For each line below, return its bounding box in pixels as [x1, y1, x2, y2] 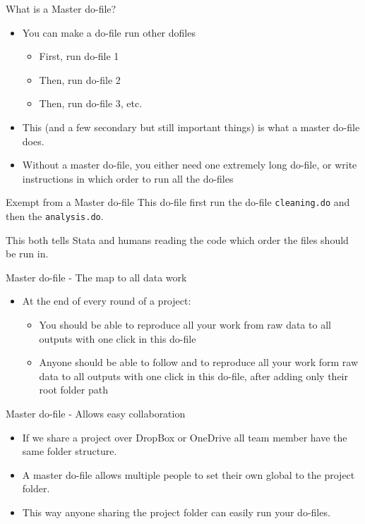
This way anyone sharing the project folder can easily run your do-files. [22, 504, 330, 519]
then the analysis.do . [6, 209, 104, 223]
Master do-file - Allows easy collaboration [6, 406, 186, 420]
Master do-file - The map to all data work [6, 269, 187, 284]
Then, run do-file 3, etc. [39, 96, 143, 111]
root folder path [39, 382, 108, 397]
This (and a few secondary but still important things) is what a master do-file [22, 119, 360, 134]
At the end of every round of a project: [22, 293, 191, 308]
